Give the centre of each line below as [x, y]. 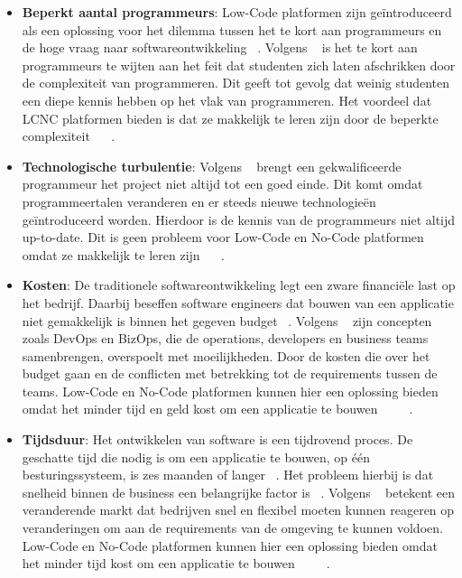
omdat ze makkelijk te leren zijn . [123, 254]
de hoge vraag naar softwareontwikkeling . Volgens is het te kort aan [220, 47]
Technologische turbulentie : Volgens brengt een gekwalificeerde [212, 166]
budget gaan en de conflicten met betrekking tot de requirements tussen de [230, 373]
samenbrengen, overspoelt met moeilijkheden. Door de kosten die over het [226, 355]
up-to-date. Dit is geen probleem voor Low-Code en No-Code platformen [223, 237]
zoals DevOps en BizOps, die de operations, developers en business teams [225, 338]
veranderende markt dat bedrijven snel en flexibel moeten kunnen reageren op [238, 510]
